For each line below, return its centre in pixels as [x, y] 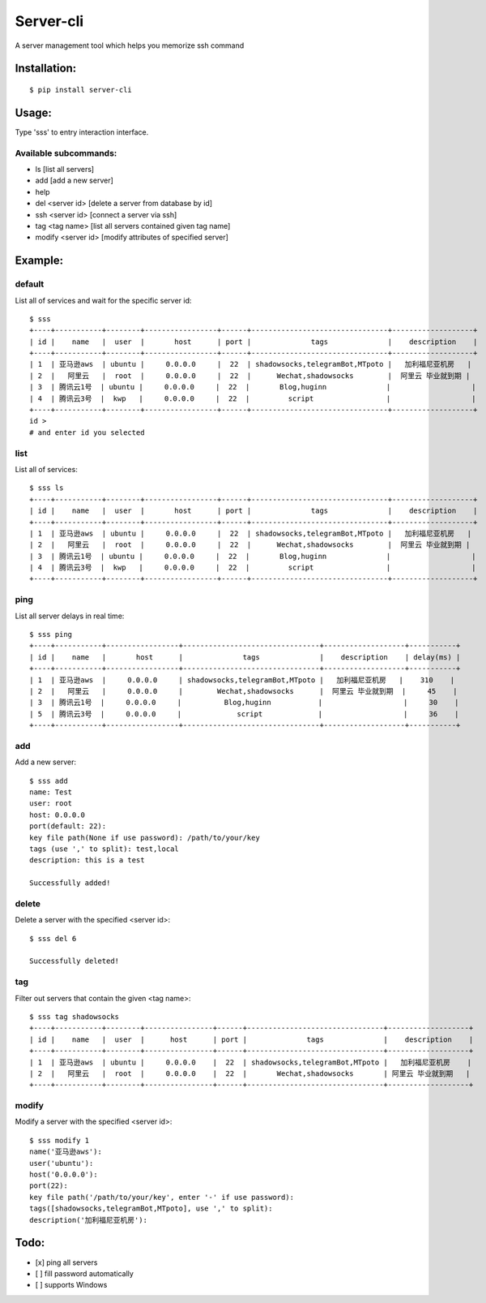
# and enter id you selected [87, 432]
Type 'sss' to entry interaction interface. [82, 132]
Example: [39, 261]
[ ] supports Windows [71, 1285]
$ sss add [49, 781]
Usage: [34, 112]
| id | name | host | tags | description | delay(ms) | [245, 657]
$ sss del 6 [53, 938]
